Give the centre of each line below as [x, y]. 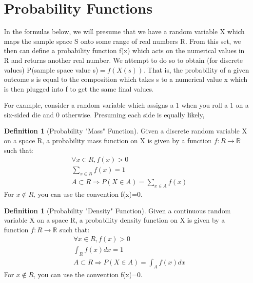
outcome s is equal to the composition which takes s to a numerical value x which [126, 79]
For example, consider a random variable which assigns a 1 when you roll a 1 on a [126, 105]
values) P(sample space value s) [51, 69]
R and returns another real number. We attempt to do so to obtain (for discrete [123, 60]
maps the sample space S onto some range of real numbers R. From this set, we [123, 41]
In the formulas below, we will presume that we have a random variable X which [124, 31]
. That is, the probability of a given [196, 69]
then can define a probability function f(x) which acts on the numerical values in [124, 50]
